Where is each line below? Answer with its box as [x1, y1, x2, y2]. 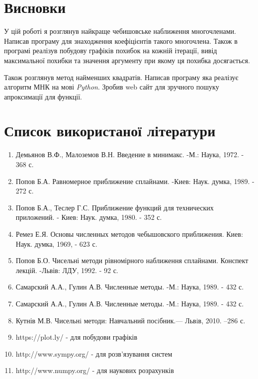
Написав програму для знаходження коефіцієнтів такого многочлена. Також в [4, 35, 238, 46]
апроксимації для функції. [4, 91, 82, 101]
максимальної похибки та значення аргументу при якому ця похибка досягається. [4, 55, 250, 65]
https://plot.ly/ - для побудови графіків [15, 332, 138, 342]
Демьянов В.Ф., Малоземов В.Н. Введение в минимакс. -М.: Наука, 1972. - [15, 149, 244, 160]
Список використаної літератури [4, 120, 216, 141]
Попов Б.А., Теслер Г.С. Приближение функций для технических [15, 202, 214, 212]
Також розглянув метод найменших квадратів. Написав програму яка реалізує [4, 72, 239, 82]
